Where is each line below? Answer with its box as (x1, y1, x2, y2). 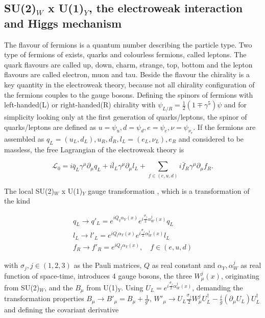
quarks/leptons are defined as (4, 121, 96, 132)
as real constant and (152, 260, 215, 270)
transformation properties (4, 293, 84, 304)
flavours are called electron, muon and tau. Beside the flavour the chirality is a (4, 69, 250, 80)
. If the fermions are (193, 121, 256, 132)
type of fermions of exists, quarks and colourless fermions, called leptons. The (4, 49, 247, 60)
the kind (4, 195, 30, 206)
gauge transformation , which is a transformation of (88, 185, 250, 196)
